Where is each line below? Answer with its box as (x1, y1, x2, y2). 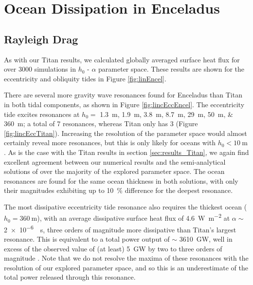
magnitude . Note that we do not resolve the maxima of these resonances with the (4, 253, 249, 263)
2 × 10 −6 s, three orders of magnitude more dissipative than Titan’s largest (4, 223, 236, 234)
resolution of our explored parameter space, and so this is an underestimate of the (4, 262, 248, 272)
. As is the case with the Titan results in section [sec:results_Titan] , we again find (4, 147, 249, 157)
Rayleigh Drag (4, 31, 78, 46)
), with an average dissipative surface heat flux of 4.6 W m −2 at (37, 211, 230, 223)
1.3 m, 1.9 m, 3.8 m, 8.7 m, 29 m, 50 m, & (100, 109, 233, 119)
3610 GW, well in (179, 233, 233, 244)
